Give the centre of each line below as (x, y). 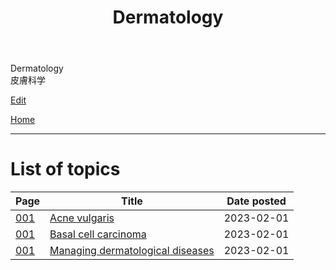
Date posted (256, 201)
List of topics (65, 169)
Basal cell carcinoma (98, 234)
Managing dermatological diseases (132, 251)
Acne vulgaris (82, 218)
